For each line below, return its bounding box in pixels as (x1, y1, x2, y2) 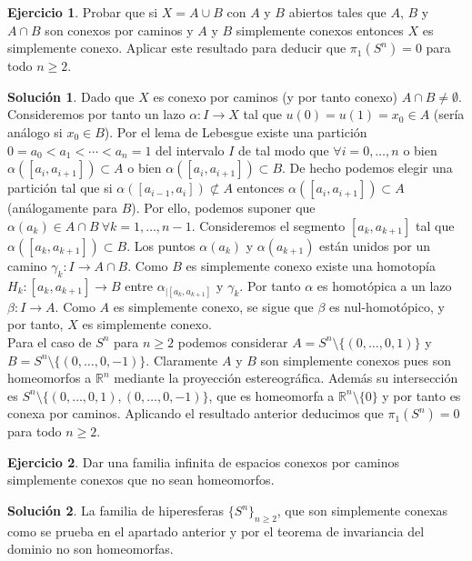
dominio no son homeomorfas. (7, 539, 174, 558)
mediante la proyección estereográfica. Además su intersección (114, 368, 458, 387)
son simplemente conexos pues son (260, 350, 452, 369)
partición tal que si (7, 178, 113, 197)
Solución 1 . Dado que (7, 86, 135, 105)
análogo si (7, 122, 63, 141)
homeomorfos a (7, 368, 92, 387)
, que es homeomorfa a (208, 386, 335, 405)
